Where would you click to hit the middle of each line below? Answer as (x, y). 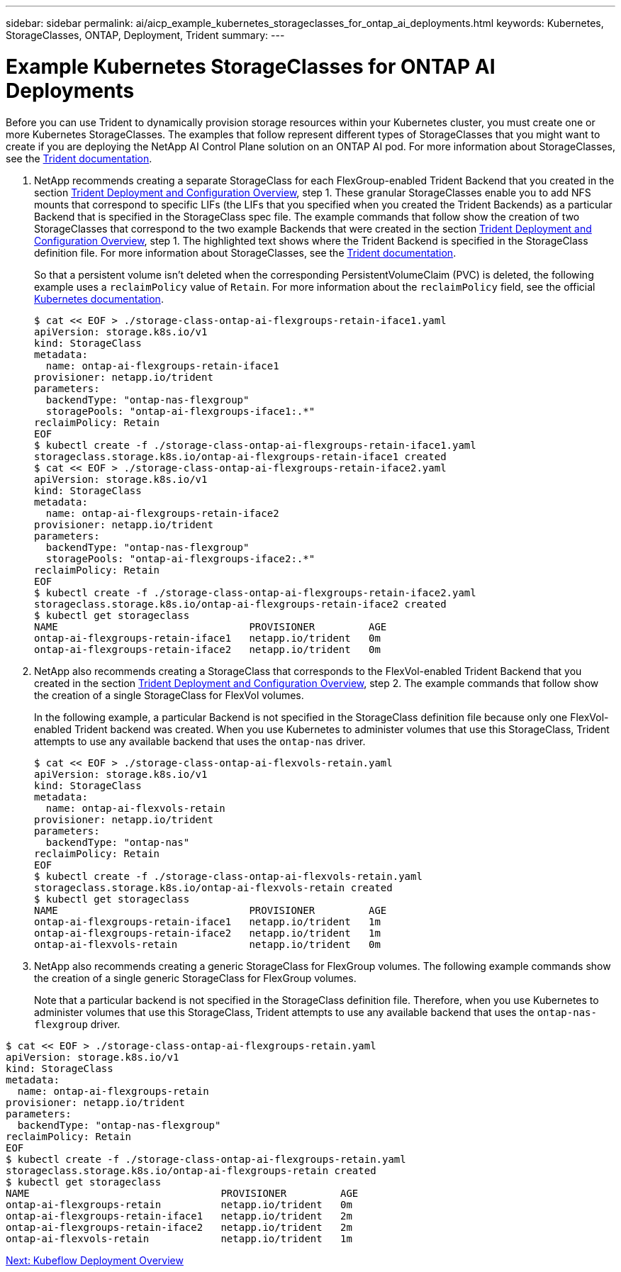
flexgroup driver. (77, 1024)
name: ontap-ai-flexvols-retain (135, 808)
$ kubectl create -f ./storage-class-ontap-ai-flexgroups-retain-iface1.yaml (255, 445)
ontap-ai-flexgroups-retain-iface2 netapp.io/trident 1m (207, 933)
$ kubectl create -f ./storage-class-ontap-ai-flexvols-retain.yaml (228, 876)
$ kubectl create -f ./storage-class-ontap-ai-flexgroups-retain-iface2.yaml (255, 592)
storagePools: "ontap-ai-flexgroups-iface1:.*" (180, 411)
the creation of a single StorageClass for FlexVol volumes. (169, 695)
